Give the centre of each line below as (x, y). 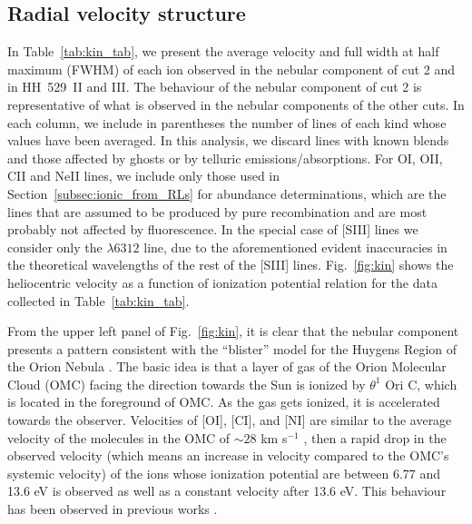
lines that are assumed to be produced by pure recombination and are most (217, 211)
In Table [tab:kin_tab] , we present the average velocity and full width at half (223, 51)
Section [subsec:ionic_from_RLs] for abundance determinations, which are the (227, 193)
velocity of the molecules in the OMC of (119, 437)
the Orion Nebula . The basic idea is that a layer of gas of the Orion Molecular (227, 366)
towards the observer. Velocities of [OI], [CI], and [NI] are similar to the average (230, 420)
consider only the (55, 247)
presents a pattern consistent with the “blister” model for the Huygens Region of (232, 348)
